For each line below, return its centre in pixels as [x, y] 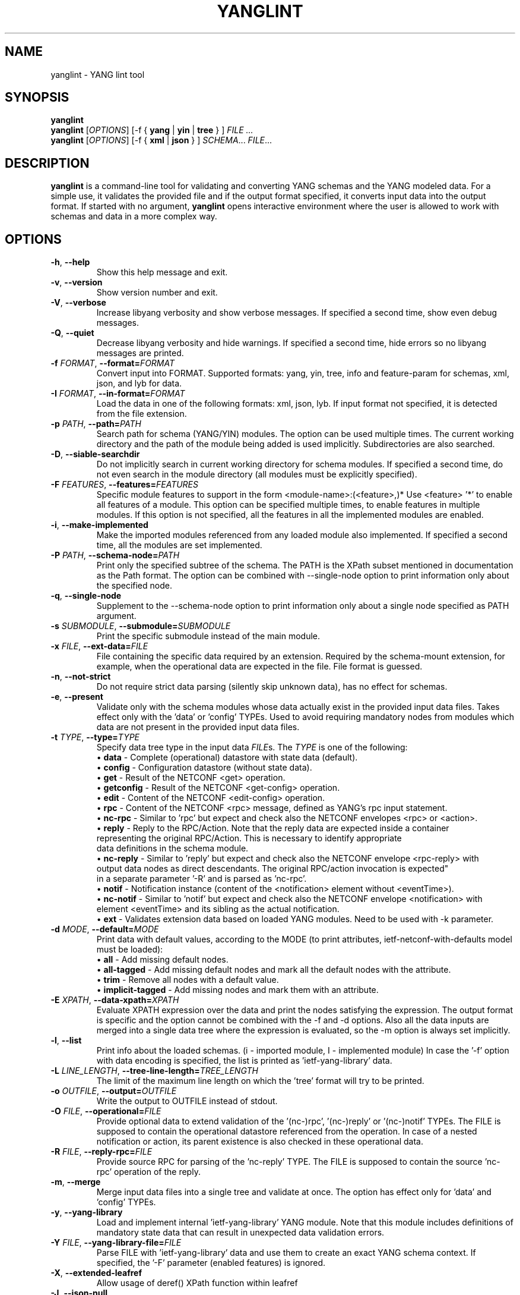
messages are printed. [140, 353]
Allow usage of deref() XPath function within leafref [197, 1283]
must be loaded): [130, 950]
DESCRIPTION [47, 163]
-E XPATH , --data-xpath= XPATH [115, 1000]
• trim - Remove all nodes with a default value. [188, 980]
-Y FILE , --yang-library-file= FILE [116, 1243]
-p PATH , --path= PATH [96, 424]
